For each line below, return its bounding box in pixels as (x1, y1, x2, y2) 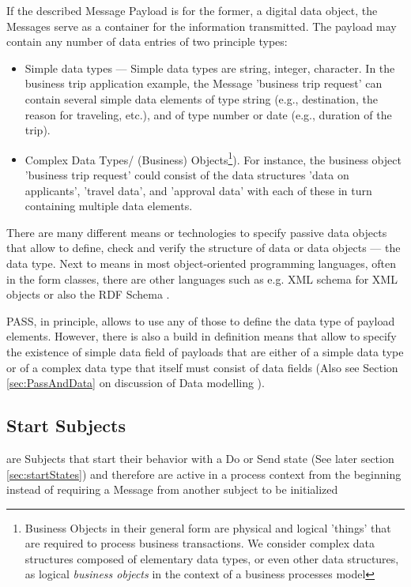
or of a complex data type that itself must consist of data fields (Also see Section (6, 359, 398, 375)
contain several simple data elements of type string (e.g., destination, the (25, 90, 378, 107)
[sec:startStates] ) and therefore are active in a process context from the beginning (6, 465, 402, 482)
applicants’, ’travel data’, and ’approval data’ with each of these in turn (25, 182, 372, 198)
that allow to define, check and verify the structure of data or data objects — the (6, 239, 401, 256)
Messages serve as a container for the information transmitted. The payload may (6, 17, 397, 34)
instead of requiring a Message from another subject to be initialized (6, 481, 338, 498)
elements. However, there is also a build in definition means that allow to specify (6, 328, 397, 344)
